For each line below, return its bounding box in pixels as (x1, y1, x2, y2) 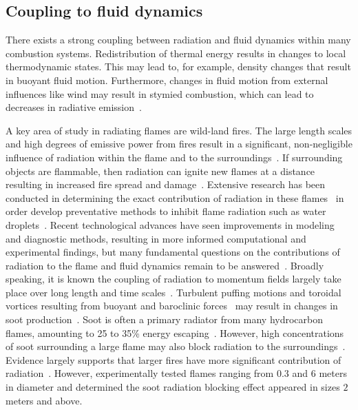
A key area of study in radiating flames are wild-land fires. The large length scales (6, 123, 352, 137)
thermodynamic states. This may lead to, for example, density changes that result (6, 59, 351, 74)
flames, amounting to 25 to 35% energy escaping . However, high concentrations (6, 325, 344, 340)
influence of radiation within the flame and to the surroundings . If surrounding (6, 150, 343, 164)
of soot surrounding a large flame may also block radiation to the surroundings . (6, 339, 346, 353)
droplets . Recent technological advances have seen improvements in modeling (6, 217, 335, 232)
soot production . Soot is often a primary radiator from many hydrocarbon (6, 312, 323, 327)
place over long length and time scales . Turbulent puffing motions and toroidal (6, 285, 341, 299)
